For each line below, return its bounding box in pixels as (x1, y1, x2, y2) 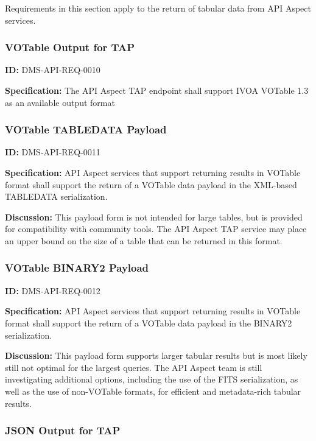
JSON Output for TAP (5, 423, 121, 438)
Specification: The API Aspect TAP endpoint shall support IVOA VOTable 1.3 (5, 84, 309, 96)
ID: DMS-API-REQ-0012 (5, 284, 100, 297)
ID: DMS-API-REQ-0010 (5, 63, 100, 76)
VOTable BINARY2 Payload (5, 260, 149, 275)
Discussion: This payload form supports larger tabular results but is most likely (5, 349, 307, 362)
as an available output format (5, 96, 115, 108)
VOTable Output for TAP (5, 40, 135, 55)
